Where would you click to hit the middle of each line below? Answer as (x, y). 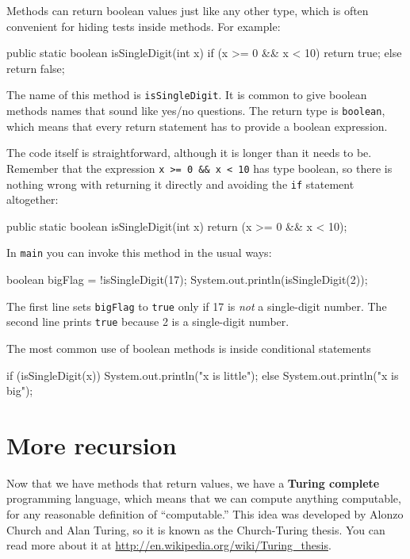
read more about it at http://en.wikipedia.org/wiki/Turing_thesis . (169, 545)
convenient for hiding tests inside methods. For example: (144, 26)
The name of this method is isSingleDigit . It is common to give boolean (187, 95)
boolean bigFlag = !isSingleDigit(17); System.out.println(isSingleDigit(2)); (187, 279)
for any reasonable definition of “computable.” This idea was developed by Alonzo (205, 514)
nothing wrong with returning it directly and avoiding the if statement (180, 184)
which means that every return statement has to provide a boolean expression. (197, 126)
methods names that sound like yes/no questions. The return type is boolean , (196, 111)
